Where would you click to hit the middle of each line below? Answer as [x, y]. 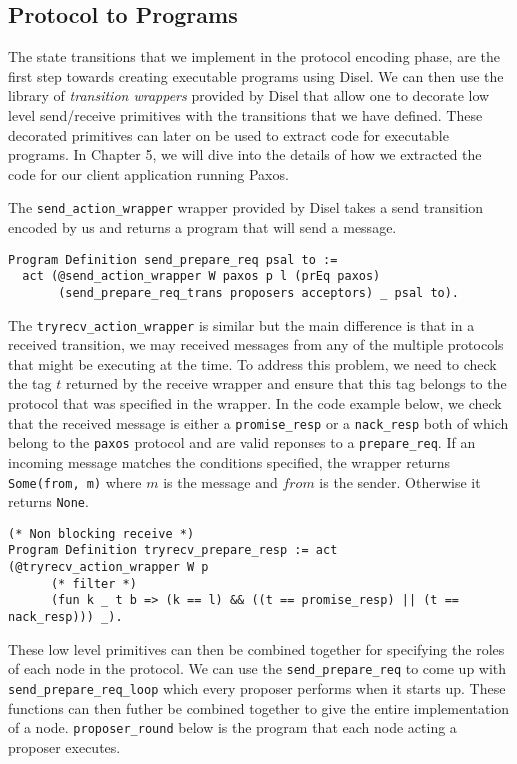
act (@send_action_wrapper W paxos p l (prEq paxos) [201, 276]
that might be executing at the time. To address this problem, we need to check [252, 363]
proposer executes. [64, 746]
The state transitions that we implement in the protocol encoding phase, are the [254, 56]
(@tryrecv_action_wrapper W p [108, 567]
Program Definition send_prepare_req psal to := [173, 259]
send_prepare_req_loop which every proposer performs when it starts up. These [257, 688]
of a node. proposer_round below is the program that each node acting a [232, 727]
